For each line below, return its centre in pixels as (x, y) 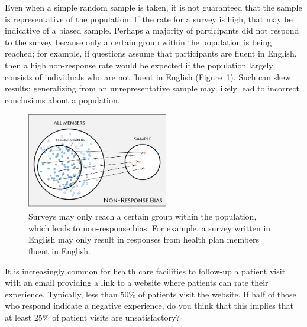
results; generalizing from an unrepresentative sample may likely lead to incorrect (152, 88)
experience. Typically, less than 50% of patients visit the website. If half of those (151, 294)
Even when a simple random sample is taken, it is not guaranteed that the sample (153, 7)
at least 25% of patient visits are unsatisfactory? (93, 317)
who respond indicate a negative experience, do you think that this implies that (149, 305)
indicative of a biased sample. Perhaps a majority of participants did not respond (152, 30)
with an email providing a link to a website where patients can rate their (137, 282)
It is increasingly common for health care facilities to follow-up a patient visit (145, 271)
